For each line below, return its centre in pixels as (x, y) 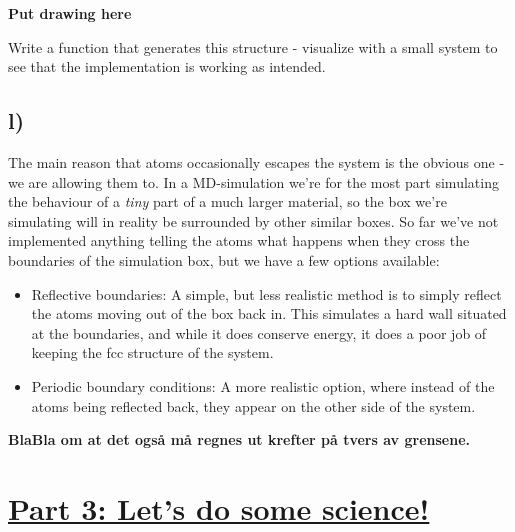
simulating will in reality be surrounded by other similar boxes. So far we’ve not (253, 220)
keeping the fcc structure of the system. (152, 352)
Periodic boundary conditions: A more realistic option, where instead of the (263, 385)
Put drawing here (70, 13)
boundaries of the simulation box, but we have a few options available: (224, 259)
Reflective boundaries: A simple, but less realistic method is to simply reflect (266, 293)
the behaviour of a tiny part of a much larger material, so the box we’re (227, 201)
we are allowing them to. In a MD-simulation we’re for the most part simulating (253, 181)
